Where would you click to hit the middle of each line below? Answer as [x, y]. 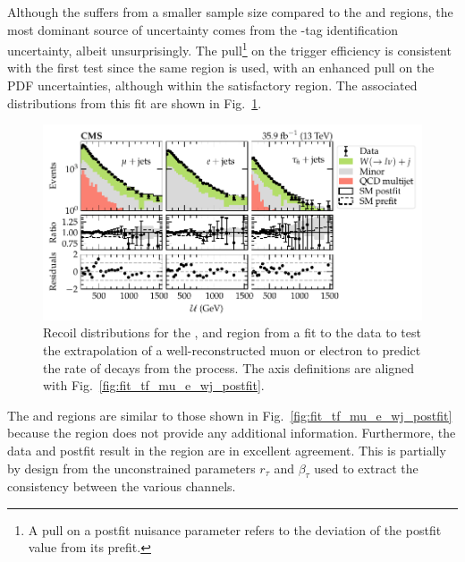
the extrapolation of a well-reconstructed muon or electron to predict [232, 349]
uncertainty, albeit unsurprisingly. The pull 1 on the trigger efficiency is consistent [229, 49]
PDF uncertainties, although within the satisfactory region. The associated [212, 85]
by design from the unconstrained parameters [131, 468]
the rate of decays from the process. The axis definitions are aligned [229, 367]
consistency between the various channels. [122, 486]
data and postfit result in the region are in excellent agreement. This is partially [227, 450]
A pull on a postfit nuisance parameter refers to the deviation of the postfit [235, 529]
